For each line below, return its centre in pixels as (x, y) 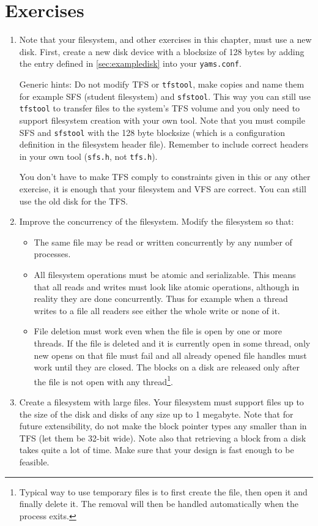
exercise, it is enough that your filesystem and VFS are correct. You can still (163, 189)
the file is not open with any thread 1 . (103, 380)
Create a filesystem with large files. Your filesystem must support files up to (161, 402)
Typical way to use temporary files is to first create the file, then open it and (163, 491)
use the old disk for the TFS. (74, 201)
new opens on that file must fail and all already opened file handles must (170, 355)
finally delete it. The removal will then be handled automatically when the (159, 504)
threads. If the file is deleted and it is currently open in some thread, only (172, 343)
